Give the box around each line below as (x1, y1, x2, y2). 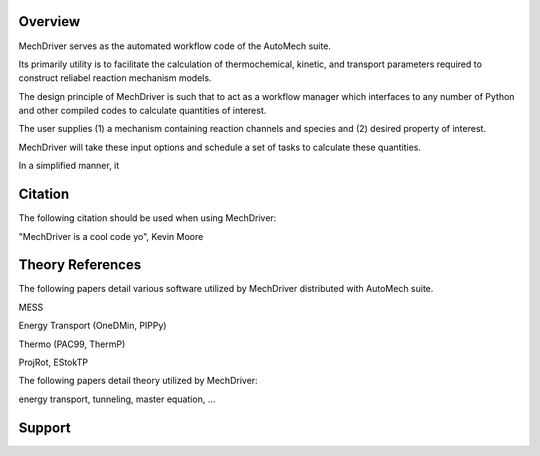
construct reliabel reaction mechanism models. (18, 72, 212, 84)
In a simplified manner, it (18, 160, 120, 172)
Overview (18, 13, 81, 30)
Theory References (18, 256, 142, 274)
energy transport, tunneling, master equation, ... (18, 393, 216, 405)
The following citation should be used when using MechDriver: (18, 212, 277, 224)
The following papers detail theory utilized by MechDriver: (18, 375, 259, 387)
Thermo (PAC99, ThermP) (18, 338, 126, 350)
